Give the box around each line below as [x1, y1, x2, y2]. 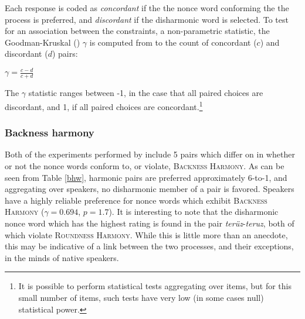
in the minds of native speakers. [5, 251, 119, 263]
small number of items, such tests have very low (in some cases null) [18, 291, 264, 303]
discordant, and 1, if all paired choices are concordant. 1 [5, 98, 203, 112]
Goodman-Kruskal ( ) [5, 36, 80, 48]
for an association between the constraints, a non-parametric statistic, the [5, 25, 270, 37]
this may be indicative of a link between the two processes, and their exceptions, [5, 240, 294, 252]
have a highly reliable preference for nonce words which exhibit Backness [5, 194, 267, 206]
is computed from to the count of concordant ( [89, 36, 257, 48]
